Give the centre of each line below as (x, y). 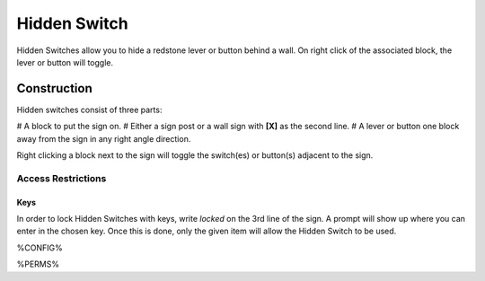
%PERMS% (38, 264)
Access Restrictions (62, 178)
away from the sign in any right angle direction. (104, 138)
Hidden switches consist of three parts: (89, 110)
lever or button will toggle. (65, 62)
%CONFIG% (40, 248)
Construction (55, 88)
